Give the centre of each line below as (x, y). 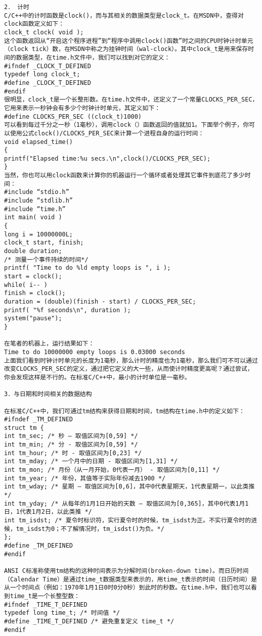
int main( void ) (33, 217)
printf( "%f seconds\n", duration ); (68, 310)
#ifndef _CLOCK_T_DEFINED (48, 66)
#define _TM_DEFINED (39, 546)
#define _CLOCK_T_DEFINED (48, 83)
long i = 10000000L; (39, 234)
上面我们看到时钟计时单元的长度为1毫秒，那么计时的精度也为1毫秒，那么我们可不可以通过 (131, 360)
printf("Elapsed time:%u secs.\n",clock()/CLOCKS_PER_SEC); (107, 158)
